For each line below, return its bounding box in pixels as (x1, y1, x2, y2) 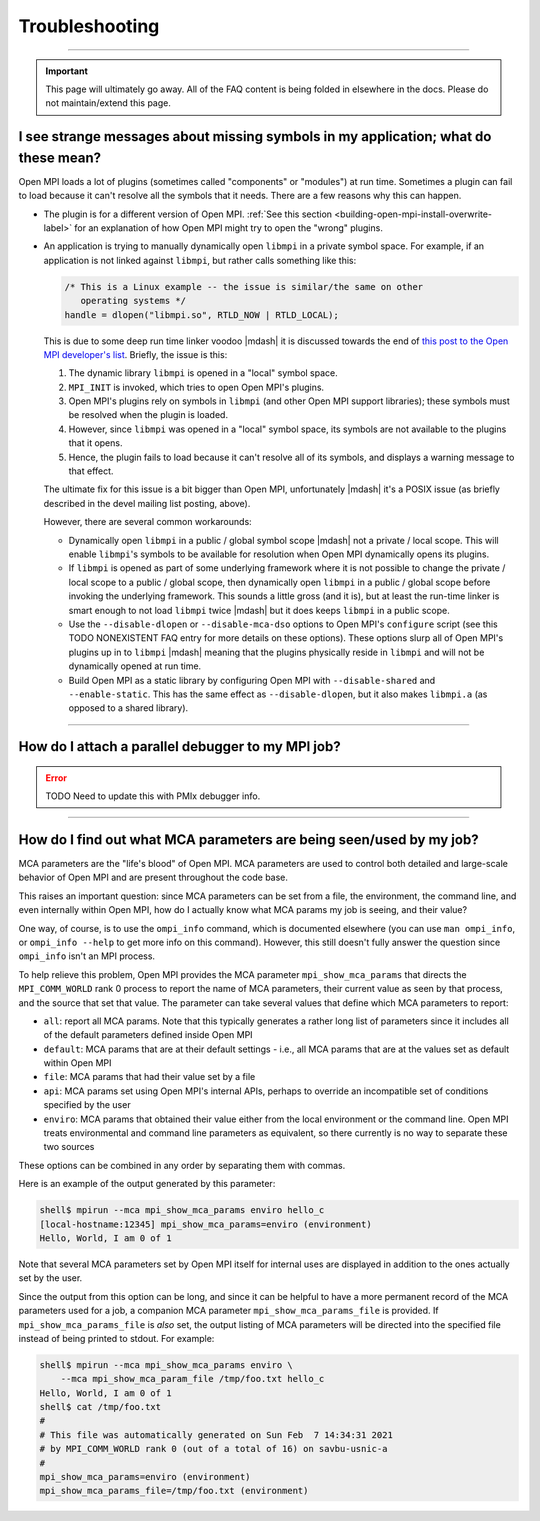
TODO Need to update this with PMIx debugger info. (45, 790, 261, 802)
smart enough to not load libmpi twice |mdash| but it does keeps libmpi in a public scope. (68, 604, 450, 616)
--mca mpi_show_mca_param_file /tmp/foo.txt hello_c (60, 1373, 325, 1385)
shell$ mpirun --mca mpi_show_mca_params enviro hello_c (39, 1205, 325, 1216)
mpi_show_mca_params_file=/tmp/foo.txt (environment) (39, 1485, 309, 1497)
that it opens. (68, 437, 123, 449)
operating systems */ (80, 295, 187, 307)
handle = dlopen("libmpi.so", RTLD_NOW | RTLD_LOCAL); (64, 309, 339, 320)
